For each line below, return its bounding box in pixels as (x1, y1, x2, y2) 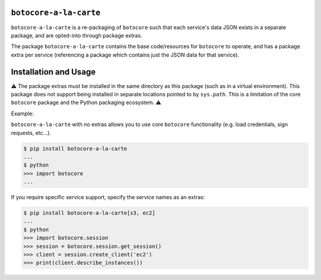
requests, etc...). (11, 129, 52, 136)
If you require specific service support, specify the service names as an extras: (11, 194, 205, 201)
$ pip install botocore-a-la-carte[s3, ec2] (23, 210, 156, 216)
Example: (11, 110, 34, 117)
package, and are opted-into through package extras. (11, 32, 143, 39)
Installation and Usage (11, 67, 96, 77)
